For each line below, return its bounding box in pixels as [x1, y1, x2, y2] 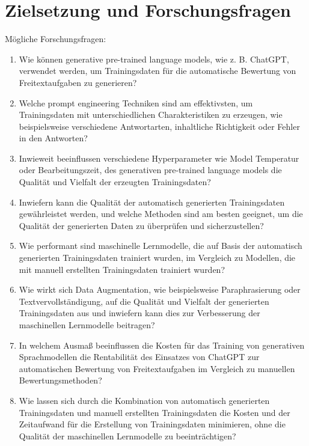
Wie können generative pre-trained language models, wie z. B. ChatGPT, [19, 52, 289, 65]
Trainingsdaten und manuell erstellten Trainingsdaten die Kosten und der [19, 406, 290, 418]
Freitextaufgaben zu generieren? [19, 76, 137, 88]
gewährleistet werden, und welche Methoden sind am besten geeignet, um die [19, 207, 303, 220]
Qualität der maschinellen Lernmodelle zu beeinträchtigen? [19, 429, 236, 442]
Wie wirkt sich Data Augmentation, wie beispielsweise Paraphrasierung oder [19, 283, 301, 296]
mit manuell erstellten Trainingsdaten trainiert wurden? [19, 263, 225, 275]
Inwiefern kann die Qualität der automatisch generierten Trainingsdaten [19, 195, 285, 208]
